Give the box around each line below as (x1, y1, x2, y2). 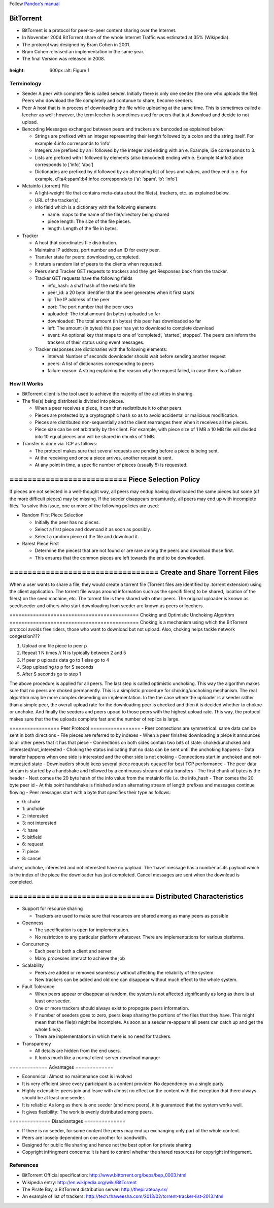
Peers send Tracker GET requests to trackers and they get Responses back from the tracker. (35, 268, 228, 274)
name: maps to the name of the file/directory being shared (47, 211, 169, 217)
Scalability (22, 962, 44, 968)
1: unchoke (22, 805, 45, 812)
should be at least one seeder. (22, 1095, 86, 1101)
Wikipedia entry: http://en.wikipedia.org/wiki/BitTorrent (22, 1179, 137, 1185)
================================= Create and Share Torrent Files (9, 568, 259, 576)
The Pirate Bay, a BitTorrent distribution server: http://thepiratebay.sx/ (22, 1186, 168, 1192)
